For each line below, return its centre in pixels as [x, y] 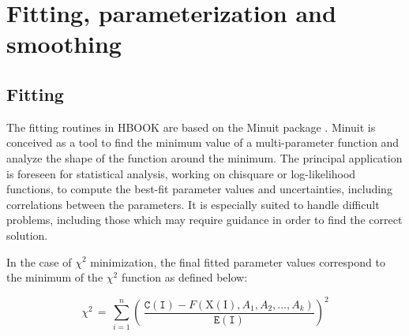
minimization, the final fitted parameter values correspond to [238, 261]
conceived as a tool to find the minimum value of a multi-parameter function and [203, 142]
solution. [27, 235]
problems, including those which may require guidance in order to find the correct [204, 220]
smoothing [64, 44]
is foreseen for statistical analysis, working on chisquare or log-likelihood [181, 173]
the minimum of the [55, 277]
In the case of [39, 261]
